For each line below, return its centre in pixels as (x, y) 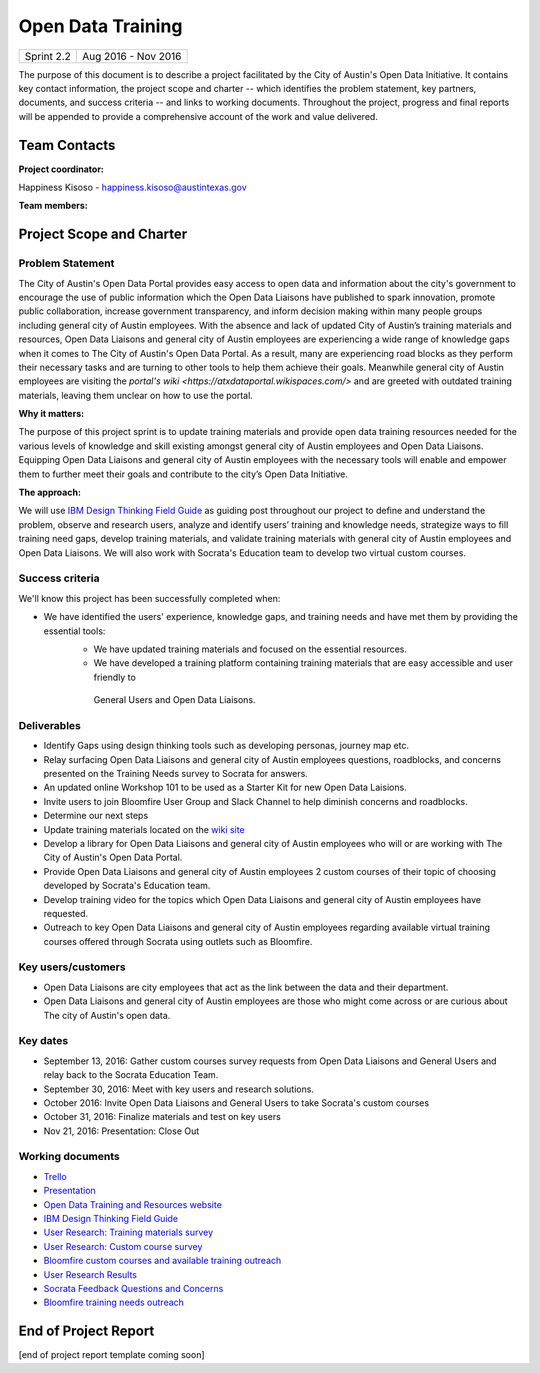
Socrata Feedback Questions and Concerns (133, 1288)
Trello (55, 1176)
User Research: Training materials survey (128, 1232)
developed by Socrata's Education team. (127, 886)
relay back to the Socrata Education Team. (131, 1075)
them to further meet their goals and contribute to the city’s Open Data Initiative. (183, 474)
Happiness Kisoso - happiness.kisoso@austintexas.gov (132, 187)
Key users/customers (72, 967)
